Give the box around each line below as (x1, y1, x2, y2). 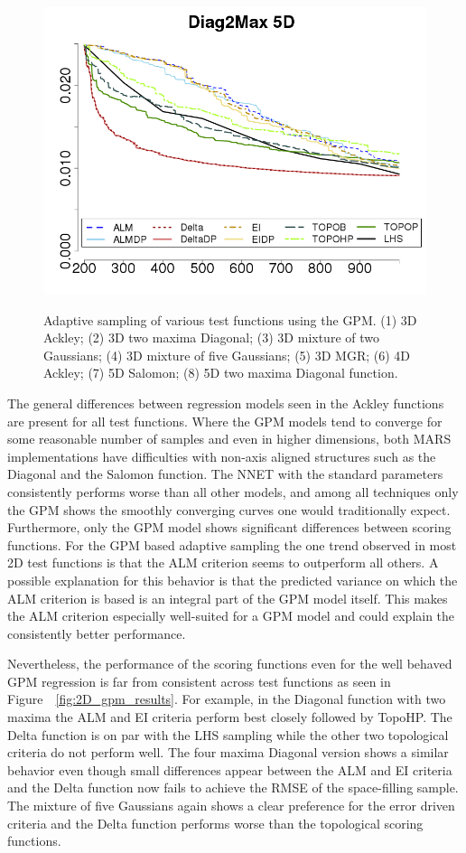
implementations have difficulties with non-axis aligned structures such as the (7, 446, 436, 465)
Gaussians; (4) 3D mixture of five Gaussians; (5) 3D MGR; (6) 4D (43, 345, 411, 364)
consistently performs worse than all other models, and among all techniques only (7, 482, 459, 501)
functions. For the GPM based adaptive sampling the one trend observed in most (7, 535, 457, 554)
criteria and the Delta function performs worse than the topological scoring (7, 813, 424, 832)
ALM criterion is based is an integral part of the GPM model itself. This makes (7, 588, 448, 607)
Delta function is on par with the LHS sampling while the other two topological (7, 725, 449, 744)
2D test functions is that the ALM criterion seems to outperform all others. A (7, 553, 439, 572)
